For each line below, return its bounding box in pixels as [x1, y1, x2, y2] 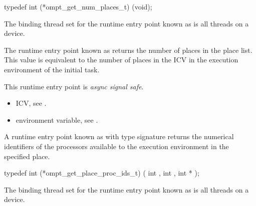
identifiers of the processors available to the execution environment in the [4, 141, 229, 151]
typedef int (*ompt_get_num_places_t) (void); [4, 1, 152, 11]
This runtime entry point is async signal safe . [4, 81, 144, 91]
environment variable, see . [16, 114, 98, 125]
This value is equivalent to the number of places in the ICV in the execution [4, 54, 238, 65]
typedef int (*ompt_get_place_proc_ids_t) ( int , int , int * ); [4, 168, 199, 178]
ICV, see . [16, 98, 47, 108]
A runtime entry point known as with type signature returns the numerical [4, 131, 234, 142]
